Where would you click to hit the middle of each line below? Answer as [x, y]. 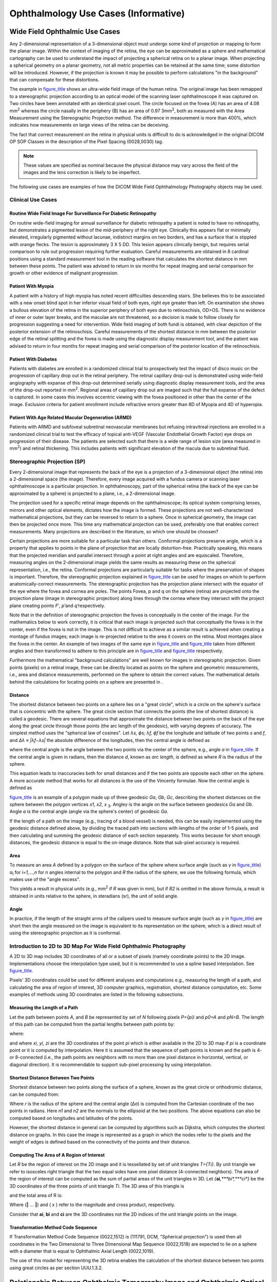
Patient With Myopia [32, 286]
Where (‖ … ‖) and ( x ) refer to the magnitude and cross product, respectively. [92, 1205]
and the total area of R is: [36, 1195]
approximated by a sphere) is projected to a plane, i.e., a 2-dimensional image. [92, 493]
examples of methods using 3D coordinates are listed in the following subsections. [97, 994]
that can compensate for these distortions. [54, 80]
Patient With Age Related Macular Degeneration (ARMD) [71, 417]
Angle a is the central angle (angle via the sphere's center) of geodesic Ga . [89, 812]
